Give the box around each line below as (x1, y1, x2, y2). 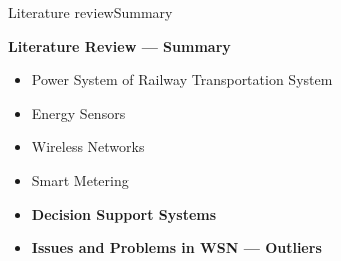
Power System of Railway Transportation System (31, 69, 333, 90)
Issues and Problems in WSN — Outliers (31, 237, 322, 258)
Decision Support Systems (31, 203, 217, 224)
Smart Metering (31, 169, 129, 190)
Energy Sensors (31, 102, 126, 123)
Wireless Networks (31, 136, 145, 157)
